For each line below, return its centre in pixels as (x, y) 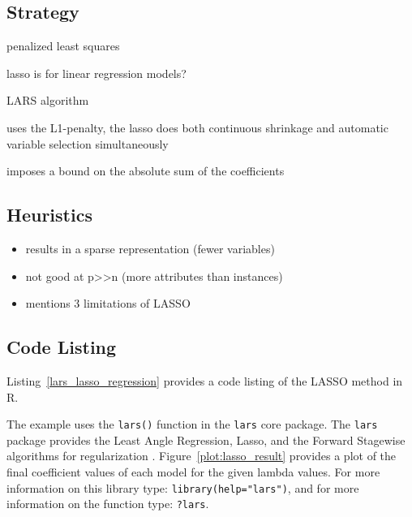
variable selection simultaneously (88, 143)
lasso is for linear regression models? (97, 73)
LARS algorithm (48, 100)
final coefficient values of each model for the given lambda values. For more (193, 471)
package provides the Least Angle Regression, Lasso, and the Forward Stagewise (206, 439)
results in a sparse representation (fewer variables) (150, 248)
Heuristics (49, 215)
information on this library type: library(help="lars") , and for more (183, 487)
